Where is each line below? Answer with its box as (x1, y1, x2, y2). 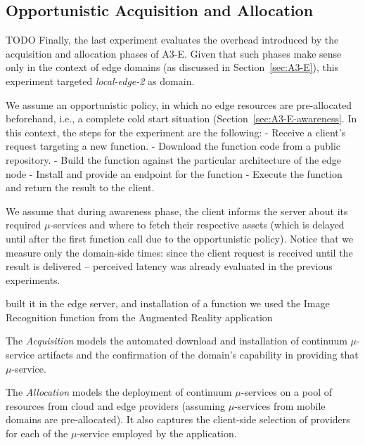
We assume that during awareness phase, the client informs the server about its (6, 203, 348, 218)
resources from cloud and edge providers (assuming (6, 398, 226, 413)
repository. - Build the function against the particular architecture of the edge (6, 152, 342, 167)
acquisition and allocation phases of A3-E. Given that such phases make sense (6, 46, 342, 60)
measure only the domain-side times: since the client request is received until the (6, 245, 353, 259)
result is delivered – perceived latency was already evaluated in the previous (6, 259, 333, 273)
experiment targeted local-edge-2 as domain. (6, 73, 195, 88)
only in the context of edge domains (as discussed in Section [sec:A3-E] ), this (6, 60, 339, 75)
